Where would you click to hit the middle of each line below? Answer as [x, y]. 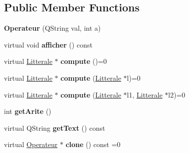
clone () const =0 [93, 144]
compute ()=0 [84, 61]
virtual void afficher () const [48, 44]
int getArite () [28, 111]
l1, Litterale [145, 94]
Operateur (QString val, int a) [52, 28]
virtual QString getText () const [55, 127]
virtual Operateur [31, 144]
